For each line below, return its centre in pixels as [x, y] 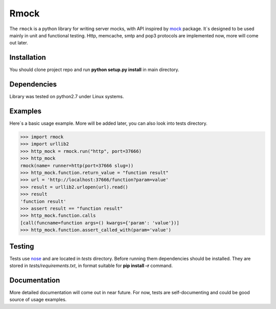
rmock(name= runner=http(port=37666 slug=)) [77, 165]
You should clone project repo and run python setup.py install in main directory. [94, 70]
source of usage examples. [38, 300]
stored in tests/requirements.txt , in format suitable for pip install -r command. [91, 266]
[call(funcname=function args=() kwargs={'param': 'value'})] [100, 223]
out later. [19, 43]
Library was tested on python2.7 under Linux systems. [67, 97]
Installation [28, 58]
